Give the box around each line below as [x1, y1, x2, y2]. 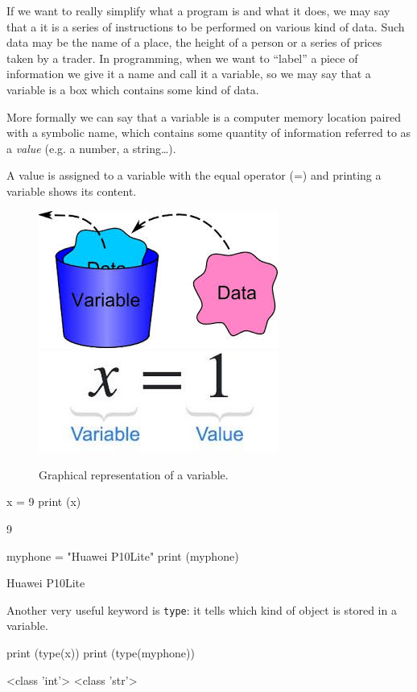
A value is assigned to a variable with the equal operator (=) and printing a [6, 167, 382, 184]
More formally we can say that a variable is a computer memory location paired [6, 108, 401, 125]
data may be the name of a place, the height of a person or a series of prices [6, 34, 382, 51]
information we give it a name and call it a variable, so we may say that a [6, 65, 371, 82]
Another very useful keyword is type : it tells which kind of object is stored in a [6, 601, 397, 618]
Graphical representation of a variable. [39, 466, 229, 483]
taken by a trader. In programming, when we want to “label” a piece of [6, 49, 358, 66]
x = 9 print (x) [6, 493, 81, 510]
